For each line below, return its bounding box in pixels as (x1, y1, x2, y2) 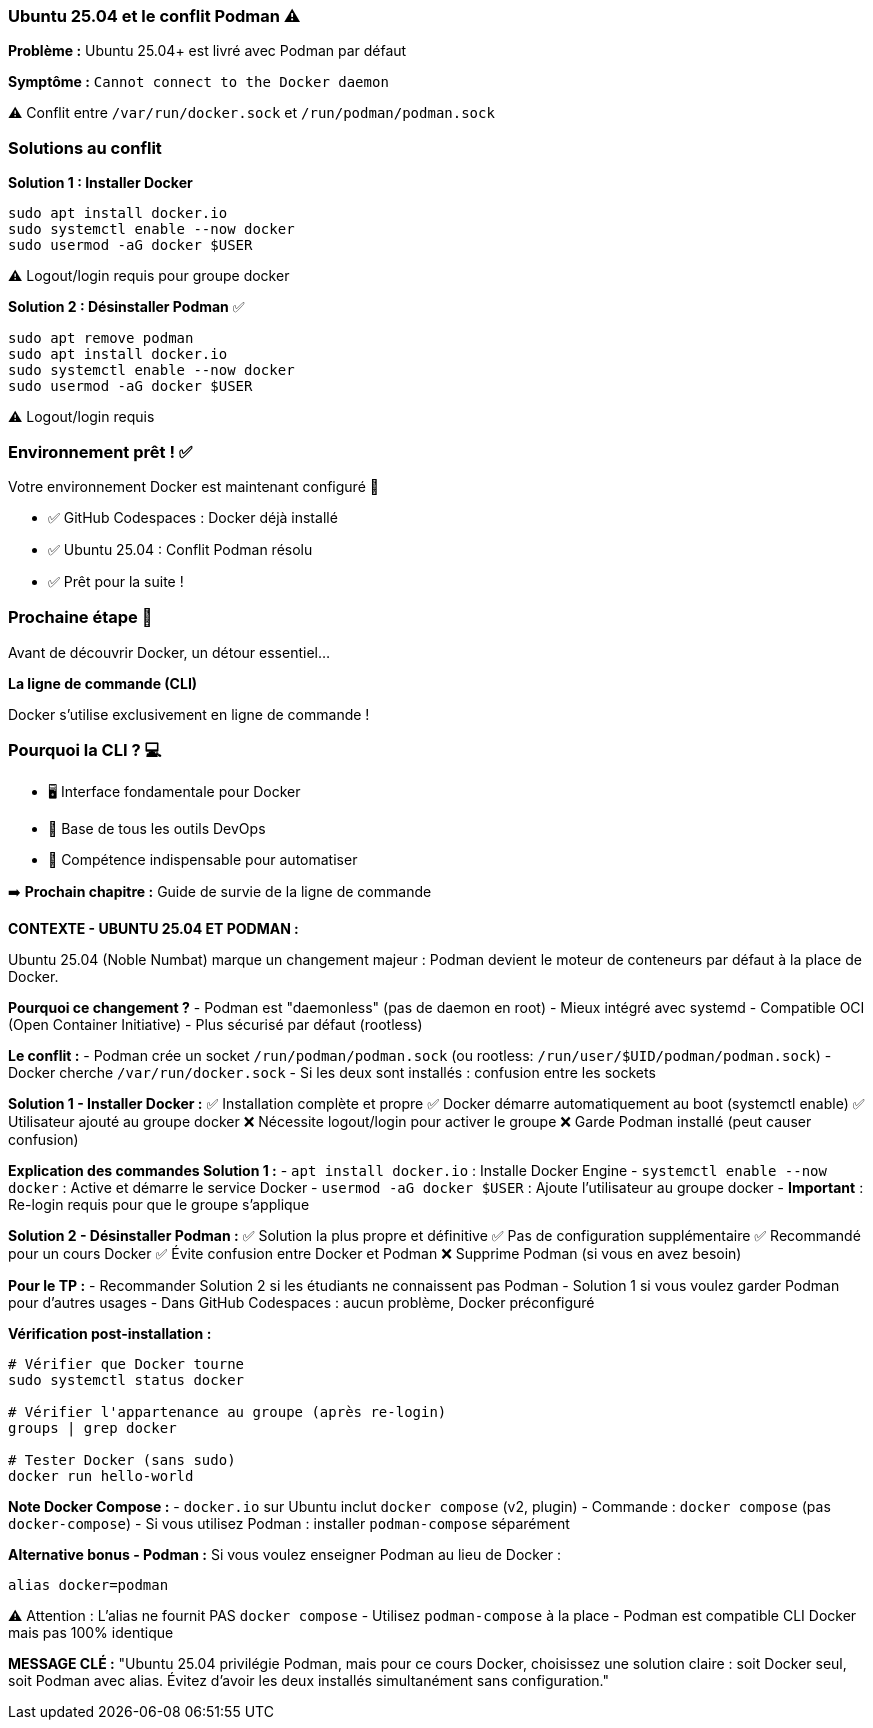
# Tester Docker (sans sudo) (8, 1452, 236, 1469)
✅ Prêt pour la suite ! (48, 572, 184, 590)
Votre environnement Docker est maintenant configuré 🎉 (8, 477, 379, 495)
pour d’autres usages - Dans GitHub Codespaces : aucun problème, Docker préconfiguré (8, 1294, 595, 1312)
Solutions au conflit (8, 137, 162, 158)
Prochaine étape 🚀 (8, 607, 153, 628)
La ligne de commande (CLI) (8, 674, 198, 692)
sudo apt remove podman (8, 330, 194, 347)
